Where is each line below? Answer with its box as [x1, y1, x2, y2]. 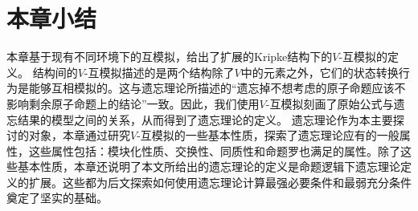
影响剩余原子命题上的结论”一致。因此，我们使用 [6, 95, 260, 112]
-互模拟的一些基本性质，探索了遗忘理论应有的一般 [137, 127, 400, 144]
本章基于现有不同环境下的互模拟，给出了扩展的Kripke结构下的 [6, 48, 333, 65]
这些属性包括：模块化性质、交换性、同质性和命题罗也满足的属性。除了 [28, 142, 400, 159]
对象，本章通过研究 [28, 127, 130, 144]
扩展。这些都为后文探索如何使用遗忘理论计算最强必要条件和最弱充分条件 [28, 173, 412, 190]
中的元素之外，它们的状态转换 [240, 63, 399, 80]
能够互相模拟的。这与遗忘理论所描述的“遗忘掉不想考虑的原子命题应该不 [28, 79, 406, 96]
